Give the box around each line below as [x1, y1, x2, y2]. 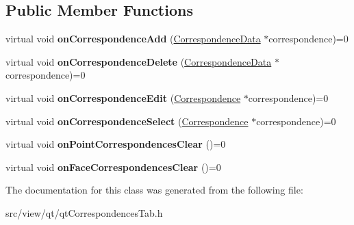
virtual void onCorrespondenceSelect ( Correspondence [5, 114, 249, 128]
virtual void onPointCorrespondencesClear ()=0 [5, 137, 226, 151]
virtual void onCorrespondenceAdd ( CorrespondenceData [5, 31, 261, 46]
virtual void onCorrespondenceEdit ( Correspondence [5, 90, 241, 105]
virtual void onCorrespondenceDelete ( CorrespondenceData [5, 54, 272, 68]
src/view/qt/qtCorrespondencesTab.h [5, 205, 163, 220]
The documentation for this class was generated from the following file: [5, 183, 303, 197]
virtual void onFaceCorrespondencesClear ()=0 [5, 159, 221, 174]
